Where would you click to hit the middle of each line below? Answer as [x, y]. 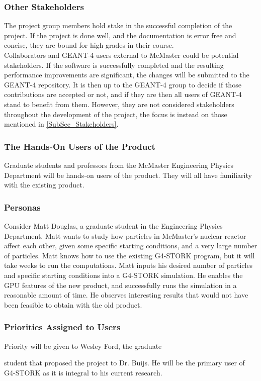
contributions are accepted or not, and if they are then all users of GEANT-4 [123, 94]
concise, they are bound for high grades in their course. [89, 45]
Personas [22, 207]
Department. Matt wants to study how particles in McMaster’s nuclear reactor [125, 235]
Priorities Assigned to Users [62, 327]
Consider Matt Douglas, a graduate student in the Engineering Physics [113, 225]
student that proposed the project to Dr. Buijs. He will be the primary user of [124, 363]
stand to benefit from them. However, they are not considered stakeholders [119, 104]
